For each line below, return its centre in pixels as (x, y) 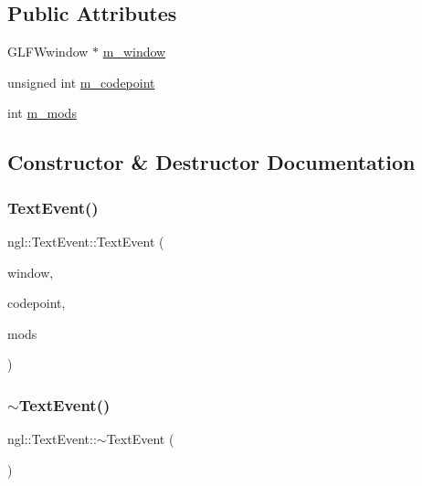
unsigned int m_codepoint (81, 82)
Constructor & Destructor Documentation (211, 162)
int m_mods (42, 113)
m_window (134, 52)
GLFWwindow (48, 52)
